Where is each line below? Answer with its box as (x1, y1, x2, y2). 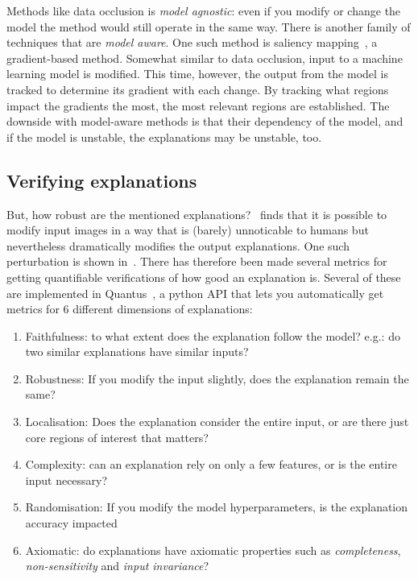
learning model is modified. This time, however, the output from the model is (6, 65, 389, 82)
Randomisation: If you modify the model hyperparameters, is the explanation (25, 498, 408, 515)
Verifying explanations (6, 167, 197, 192)
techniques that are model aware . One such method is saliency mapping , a (6, 34, 378, 51)
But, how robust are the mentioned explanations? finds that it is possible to (6, 205, 387, 222)
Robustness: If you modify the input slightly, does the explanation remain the (25, 370, 409, 387)
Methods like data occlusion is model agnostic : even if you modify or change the (6, 2, 401, 19)
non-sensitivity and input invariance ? (25, 557, 209, 574)
